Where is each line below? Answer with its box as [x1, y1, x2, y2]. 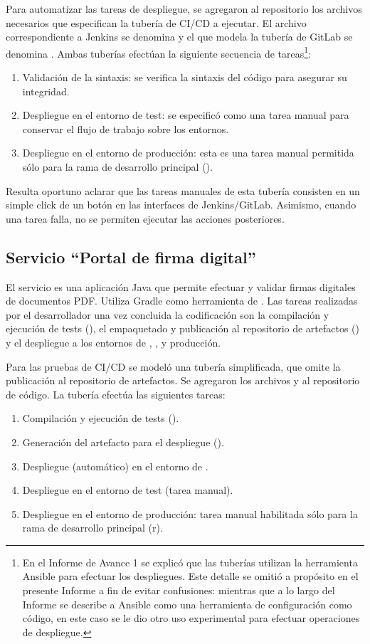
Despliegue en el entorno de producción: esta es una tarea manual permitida [22, 145, 354, 160]
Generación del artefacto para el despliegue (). [22, 434, 224, 449]
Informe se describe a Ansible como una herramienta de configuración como [22, 596, 352, 611]
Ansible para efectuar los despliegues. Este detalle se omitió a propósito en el [22, 569, 359, 584]
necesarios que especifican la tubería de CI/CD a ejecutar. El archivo [6, 15, 307, 30]
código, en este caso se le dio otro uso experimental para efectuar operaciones [22, 611, 360, 625]
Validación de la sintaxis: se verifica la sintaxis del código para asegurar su [22, 70, 347, 85]
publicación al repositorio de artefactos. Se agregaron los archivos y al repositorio [6, 373, 360, 388]
